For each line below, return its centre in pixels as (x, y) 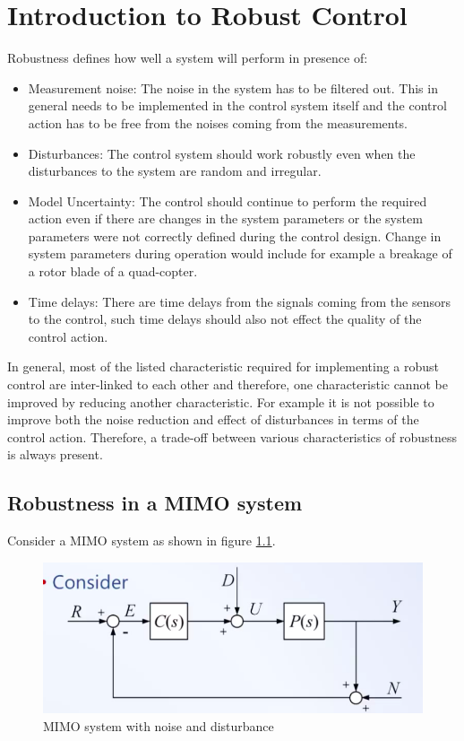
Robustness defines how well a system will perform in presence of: (188, 58)
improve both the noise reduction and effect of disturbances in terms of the (213, 419)
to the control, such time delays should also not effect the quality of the (225, 319)
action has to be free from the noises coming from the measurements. (218, 122)
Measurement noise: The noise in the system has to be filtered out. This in (233, 87)
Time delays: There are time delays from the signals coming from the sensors (240, 301)
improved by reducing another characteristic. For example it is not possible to (221, 401)
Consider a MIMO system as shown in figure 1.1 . (142, 540)
